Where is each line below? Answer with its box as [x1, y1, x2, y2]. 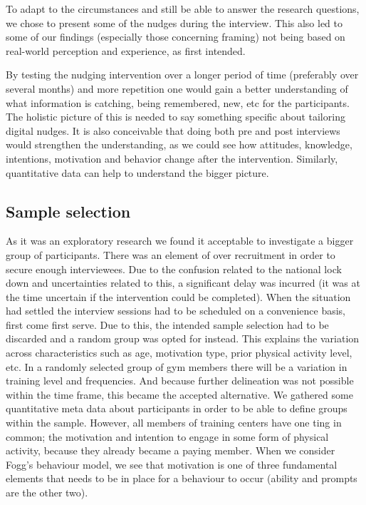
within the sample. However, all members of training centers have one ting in [6, 415, 342, 430]
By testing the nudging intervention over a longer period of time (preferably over [6, 67, 359, 82]
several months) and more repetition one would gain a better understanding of [6, 81, 348, 96]
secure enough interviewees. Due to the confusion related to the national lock [6, 261, 342, 276]
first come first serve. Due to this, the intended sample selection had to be [6, 317, 329, 332]
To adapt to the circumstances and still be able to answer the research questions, [6, 1, 360, 16]
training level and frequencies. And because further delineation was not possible [6, 373, 354, 388]
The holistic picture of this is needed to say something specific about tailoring [6, 109, 345, 124]
